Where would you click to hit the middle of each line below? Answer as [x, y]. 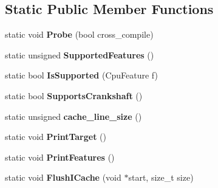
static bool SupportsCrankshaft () [74, 95]
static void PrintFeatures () [60, 157]
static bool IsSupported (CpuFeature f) [81, 75]
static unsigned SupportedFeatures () [80, 54]
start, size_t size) [161, 177]
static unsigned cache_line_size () [73, 116]
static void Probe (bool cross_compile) [79, 34]
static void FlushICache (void [63, 177]
